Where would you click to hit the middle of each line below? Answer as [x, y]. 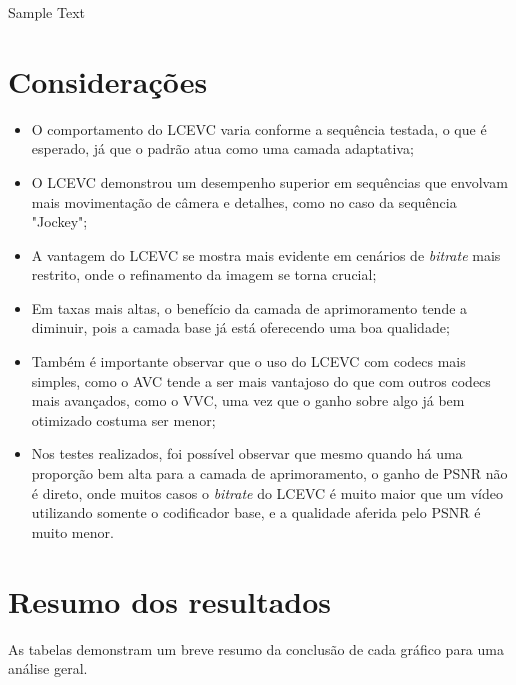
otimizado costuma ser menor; [123, 419]
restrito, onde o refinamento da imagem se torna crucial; [204, 274]
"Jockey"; [59, 221]
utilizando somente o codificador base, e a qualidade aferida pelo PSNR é [256, 512]
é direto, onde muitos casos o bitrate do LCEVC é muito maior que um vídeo [267, 492]
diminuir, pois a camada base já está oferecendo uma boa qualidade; [240, 327]
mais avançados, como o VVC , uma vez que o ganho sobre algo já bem [248, 400]
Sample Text [46, 12]
